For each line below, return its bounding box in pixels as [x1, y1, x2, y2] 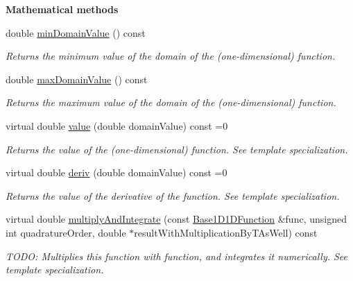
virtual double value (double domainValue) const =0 [6, 118, 228, 133]
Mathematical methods [6, 2, 119, 16]
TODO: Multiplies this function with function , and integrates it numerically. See [6, 248, 348, 263]
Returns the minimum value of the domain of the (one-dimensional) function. [6, 49, 336, 63]
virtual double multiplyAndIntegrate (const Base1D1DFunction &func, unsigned [6, 212, 347, 226]
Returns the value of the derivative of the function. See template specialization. [6, 188, 340, 203]
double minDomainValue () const [6, 25, 146, 40]
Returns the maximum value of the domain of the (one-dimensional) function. [6, 95, 336, 110]
